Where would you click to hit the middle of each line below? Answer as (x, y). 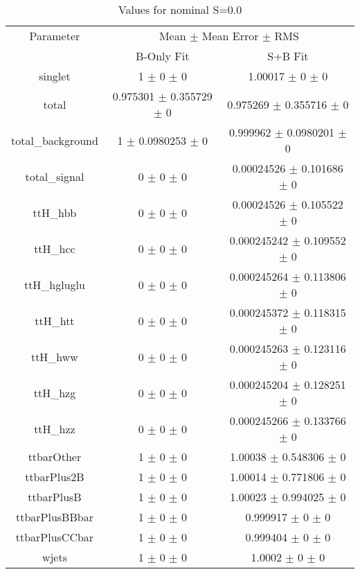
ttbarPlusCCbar (55, 537)
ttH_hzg (55, 392)
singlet (55, 76)
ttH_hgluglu (54, 284)
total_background (55, 140)
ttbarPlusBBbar (54, 517)
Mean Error (230, 36)
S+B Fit (288, 56)
